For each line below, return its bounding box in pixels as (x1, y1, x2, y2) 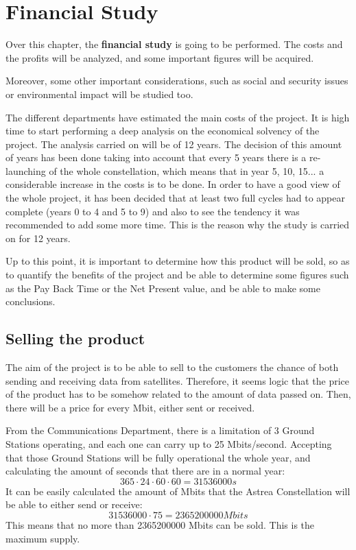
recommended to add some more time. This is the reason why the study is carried (5, 217, 350, 232)
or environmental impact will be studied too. (5, 86, 193, 101)
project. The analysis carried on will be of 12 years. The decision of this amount (5, 136, 342, 151)
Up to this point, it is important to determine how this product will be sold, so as (5, 254, 350, 268)
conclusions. (5, 294, 56, 309)
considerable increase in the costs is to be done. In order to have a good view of (5, 177, 340, 191)
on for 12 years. (5, 230, 71, 245)
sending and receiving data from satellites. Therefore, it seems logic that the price (5, 373, 350, 387)
